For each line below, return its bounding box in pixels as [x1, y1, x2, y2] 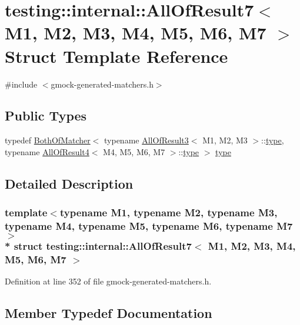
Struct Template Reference [5, 43, 228, 68]
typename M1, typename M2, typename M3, [59, 205, 278, 220]
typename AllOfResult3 [104, 134, 189, 146]
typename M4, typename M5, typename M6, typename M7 [5, 219, 293, 233]
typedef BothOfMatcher [5, 134, 91, 146]
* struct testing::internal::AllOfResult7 [5, 239, 192, 253]
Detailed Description [5, 174, 134, 192]
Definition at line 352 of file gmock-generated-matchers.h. [5, 275, 212, 287]
